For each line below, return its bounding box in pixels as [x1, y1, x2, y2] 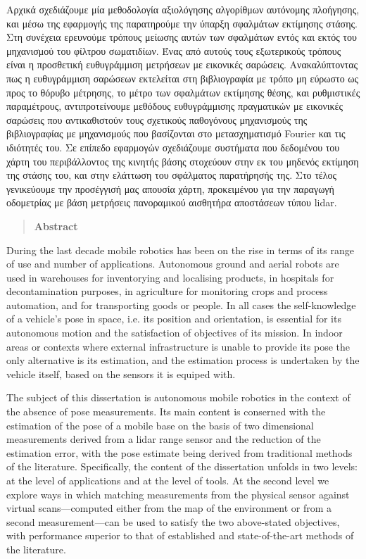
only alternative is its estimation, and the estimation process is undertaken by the [6, 353, 360, 368]
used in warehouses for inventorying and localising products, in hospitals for [6, 270, 334, 284]
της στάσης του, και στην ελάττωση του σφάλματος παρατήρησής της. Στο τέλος [6, 168, 337, 182]
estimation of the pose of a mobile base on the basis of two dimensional [6, 417, 314, 432]
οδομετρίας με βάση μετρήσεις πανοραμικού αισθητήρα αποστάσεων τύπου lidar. [6, 195, 337, 210]
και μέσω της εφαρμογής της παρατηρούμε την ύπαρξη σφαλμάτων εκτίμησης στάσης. [6, 15, 358, 30]
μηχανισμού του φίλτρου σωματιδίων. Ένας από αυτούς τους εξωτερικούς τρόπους [6, 43, 341, 58]
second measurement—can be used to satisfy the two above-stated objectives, [6, 514, 340, 529]
